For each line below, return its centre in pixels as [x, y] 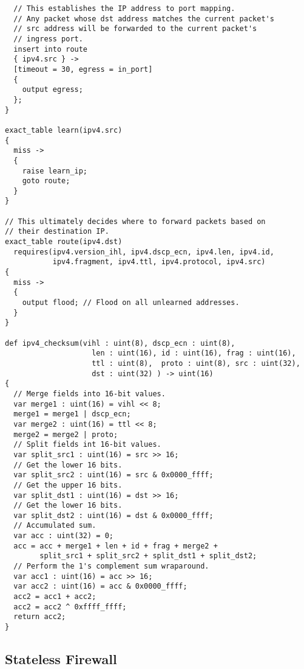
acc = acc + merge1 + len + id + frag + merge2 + [116, 546]
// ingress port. [48, 39]
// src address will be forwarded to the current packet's [135, 29]
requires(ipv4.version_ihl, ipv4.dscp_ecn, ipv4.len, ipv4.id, [144, 252]
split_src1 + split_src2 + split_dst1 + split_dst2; [148, 556]
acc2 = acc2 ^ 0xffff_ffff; [70, 607]
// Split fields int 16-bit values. [87, 445]
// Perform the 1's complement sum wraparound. [111, 566]
